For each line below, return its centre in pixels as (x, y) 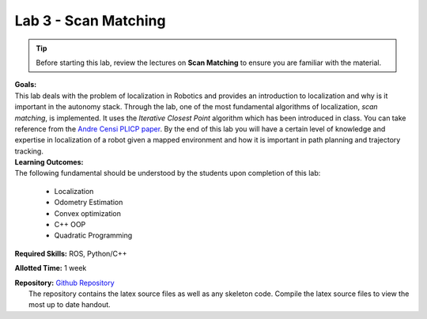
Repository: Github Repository (64, 283)
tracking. (29, 151)
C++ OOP (70, 225)
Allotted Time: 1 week (51, 268)
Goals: (26, 85)
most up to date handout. (70, 305)
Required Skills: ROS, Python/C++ (71, 253)
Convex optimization (88, 213)
